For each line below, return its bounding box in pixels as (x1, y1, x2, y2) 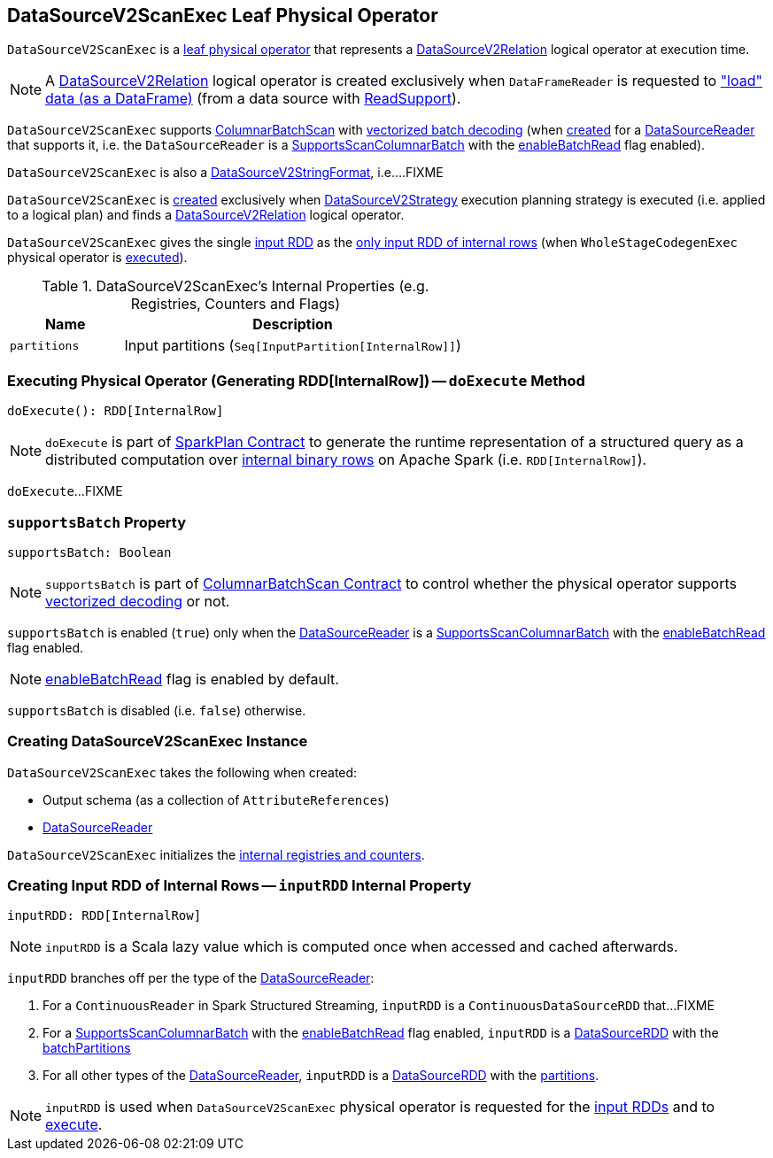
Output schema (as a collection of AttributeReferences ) (43, 791, 390, 807)
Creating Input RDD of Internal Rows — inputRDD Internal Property (7, 876, 472, 895)
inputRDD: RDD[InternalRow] (7, 908, 202, 923)
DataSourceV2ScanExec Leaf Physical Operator (7, 4, 438, 27)
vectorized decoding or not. (45, 591, 230, 610)
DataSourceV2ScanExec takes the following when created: (7, 764, 358, 780)
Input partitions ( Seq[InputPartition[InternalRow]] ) (124, 336, 461, 355)
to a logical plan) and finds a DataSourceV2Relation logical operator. (7, 207, 405, 223)
